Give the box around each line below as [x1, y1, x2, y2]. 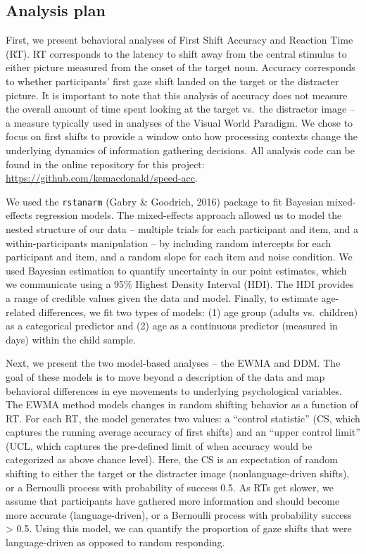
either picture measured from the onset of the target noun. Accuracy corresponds [6, 60, 355, 75]
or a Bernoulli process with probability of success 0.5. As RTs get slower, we [6, 479, 334, 494]
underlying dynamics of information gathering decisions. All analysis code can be [6, 142, 355, 157]
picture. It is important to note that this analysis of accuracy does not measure [6, 87, 348, 102]
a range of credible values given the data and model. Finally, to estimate [6, 290, 318, 305]
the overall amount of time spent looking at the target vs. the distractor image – [6, 101, 355, 116]
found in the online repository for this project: [6, 156, 205, 171]
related [6, 304, 36, 319]
